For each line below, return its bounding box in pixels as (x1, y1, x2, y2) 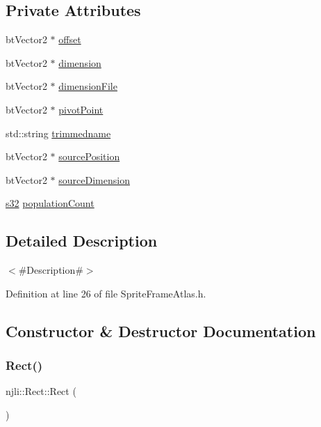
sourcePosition (58, 149, 120, 164)
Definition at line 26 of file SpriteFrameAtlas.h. (6, 286, 206, 300)
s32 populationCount (6, 196, 94, 210)
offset (58, 32, 81, 47)
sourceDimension (58, 172, 130, 187)
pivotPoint (58, 102, 104, 116)
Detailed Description (6, 230, 158, 251)
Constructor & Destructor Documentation (6, 320, 316, 341)
